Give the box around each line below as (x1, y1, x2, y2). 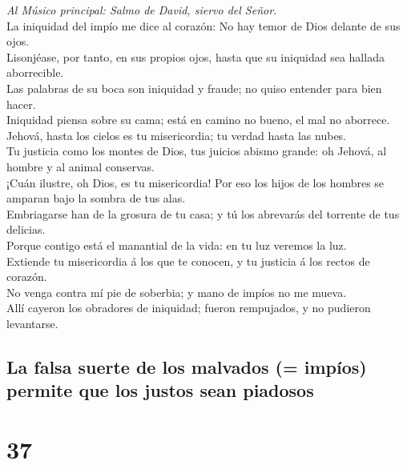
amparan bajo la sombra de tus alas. (6, 190, 186, 206)
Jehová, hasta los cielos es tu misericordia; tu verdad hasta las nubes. (6, 126, 347, 143)
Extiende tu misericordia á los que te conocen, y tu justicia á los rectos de (6, 252, 370, 269)
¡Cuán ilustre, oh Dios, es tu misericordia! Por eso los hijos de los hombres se (6, 174, 385, 190)
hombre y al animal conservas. (6, 158, 155, 174)
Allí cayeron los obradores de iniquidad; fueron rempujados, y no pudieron (6, 299, 371, 316)
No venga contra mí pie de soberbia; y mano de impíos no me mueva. (6, 283, 347, 300)
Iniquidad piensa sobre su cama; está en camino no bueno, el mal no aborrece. (6, 111, 390, 128)
